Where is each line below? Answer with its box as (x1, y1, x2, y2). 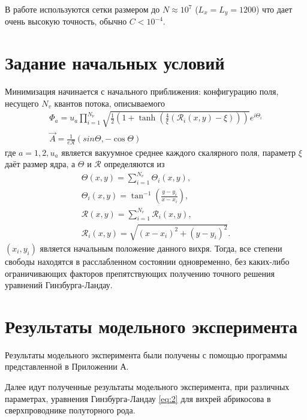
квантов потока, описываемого (54, 96, 165, 109)
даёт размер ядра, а (5, 158, 76, 170)
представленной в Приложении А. (5, 360, 129, 373)
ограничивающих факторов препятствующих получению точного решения (5, 267, 275, 279)
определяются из (104, 158, 165, 170)
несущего (5, 96, 39, 109)
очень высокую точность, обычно (5, 15, 127, 28)
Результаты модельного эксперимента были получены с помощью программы (5, 348, 287, 361)
